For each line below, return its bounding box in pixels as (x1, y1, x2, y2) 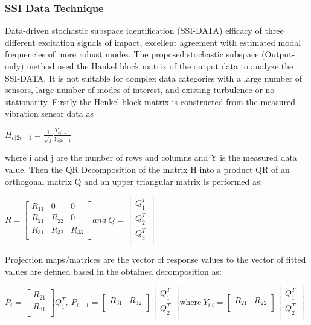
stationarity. (5, 95, 50, 108)
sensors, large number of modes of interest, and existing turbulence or (5, 83, 263, 96)
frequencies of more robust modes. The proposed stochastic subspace (5, 48, 259, 60)
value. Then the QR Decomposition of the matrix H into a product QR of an (5, 162, 290, 175)
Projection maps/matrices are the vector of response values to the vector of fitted (5, 253, 306, 266)
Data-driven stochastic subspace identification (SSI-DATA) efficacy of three (5, 24, 284, 37)
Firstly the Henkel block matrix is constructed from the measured (52, 95, 296, 108)
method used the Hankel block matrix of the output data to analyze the (27, 60, 293, 72)
